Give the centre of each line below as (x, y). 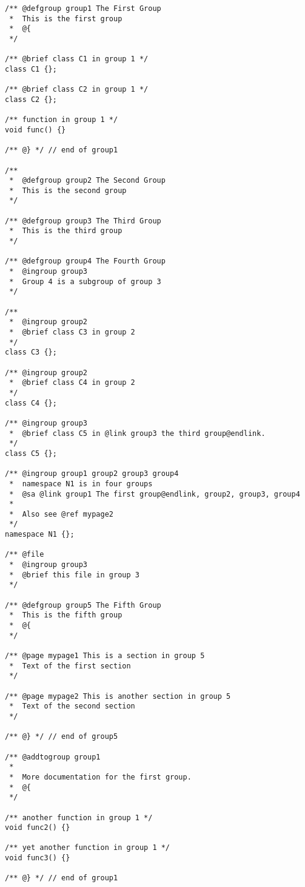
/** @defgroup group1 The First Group (83, 8)
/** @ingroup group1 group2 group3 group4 (92, 474)
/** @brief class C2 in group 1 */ (77, 90)
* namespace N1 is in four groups (81, 484)
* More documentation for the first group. (100, 777)
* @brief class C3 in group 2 (72, 332)
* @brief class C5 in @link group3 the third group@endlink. (137, 433)
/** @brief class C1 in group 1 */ (77, 59)
